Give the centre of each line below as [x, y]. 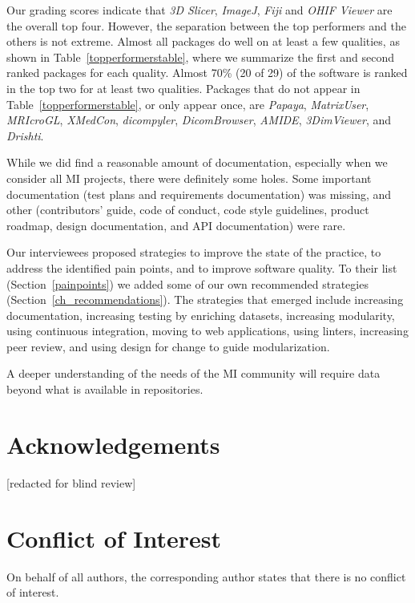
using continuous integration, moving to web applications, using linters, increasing [207, 331]
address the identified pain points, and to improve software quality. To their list [202, 267]
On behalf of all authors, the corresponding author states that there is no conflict [206, 576]
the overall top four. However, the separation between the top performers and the [206, 25]
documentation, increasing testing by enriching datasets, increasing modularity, [201, 315]
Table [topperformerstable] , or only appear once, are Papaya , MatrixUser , [188, 104]
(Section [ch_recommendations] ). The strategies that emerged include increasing [205, 299]
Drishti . [25, 135]
